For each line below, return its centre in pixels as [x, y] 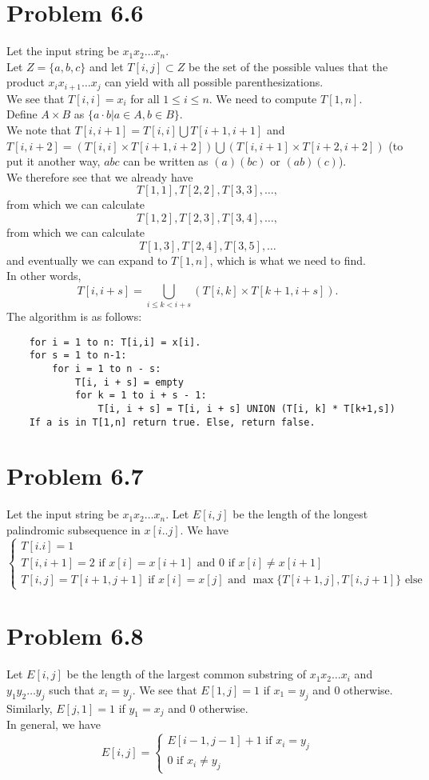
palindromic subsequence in [73, 529]
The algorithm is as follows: [74, 316]
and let [106, 66]
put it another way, [54, 161]
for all [145, 98]
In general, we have [54, 724]
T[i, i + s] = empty [129, 382]
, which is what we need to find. [288, 260]
